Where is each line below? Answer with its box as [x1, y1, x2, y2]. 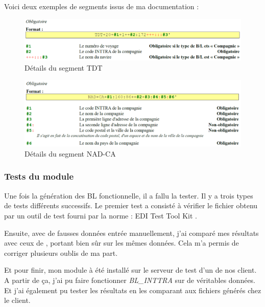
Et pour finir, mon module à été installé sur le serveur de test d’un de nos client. [4, 265, 257, 275]
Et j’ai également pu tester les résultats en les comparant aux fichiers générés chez [4, 284, 261, 295]
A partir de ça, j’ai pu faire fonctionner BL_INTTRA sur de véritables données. [4, 274, 255, 285]
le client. [4, 295, 31, 305]
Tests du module [4, 170, 74, 183]
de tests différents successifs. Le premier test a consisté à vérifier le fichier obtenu [4, 200, 258, 211]
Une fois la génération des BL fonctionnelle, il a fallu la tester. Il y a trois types [4, 190, 253, 201]
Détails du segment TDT [25, 62, 103, 73]
